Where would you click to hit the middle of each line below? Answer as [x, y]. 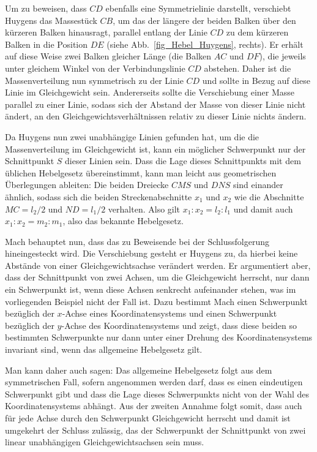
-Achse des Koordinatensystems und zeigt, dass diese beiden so [179, 325]
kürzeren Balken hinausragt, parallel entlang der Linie [106, 32]
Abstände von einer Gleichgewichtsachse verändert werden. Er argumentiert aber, [158, 265]
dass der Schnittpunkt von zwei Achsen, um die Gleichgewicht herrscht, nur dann [157, 277]
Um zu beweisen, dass [46, 8]
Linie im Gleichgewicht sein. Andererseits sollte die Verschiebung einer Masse [150, 92]
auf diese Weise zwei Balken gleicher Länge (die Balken [108, 56]
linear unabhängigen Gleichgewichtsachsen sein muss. [105, 442]
